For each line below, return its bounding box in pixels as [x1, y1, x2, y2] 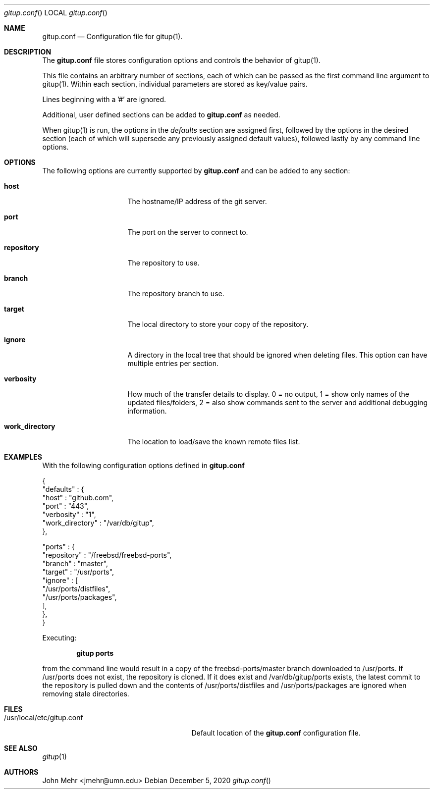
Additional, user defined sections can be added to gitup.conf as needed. [42, 110, 280, 119]
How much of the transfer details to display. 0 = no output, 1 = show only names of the [127, 390, 410, 398]
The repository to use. [127, 259, 200, 267]
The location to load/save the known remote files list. [127, 437, 300, 446]
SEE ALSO [4, 744, 38, 752]
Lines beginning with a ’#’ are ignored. [42, 95, 166, 104]
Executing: [42, 634, 77, 642]
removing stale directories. [42, 689, 129, 698]
